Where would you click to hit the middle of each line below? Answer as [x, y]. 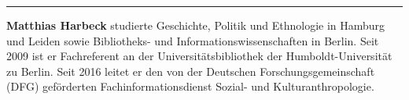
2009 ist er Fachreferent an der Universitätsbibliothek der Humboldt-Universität [199, 56]
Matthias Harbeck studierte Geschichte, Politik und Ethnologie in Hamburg [196, 25]
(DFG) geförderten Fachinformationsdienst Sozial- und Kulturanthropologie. [190, 86]
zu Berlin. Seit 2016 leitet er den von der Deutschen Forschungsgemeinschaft [191, 71]
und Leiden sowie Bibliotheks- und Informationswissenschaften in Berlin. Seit [193, 40]
